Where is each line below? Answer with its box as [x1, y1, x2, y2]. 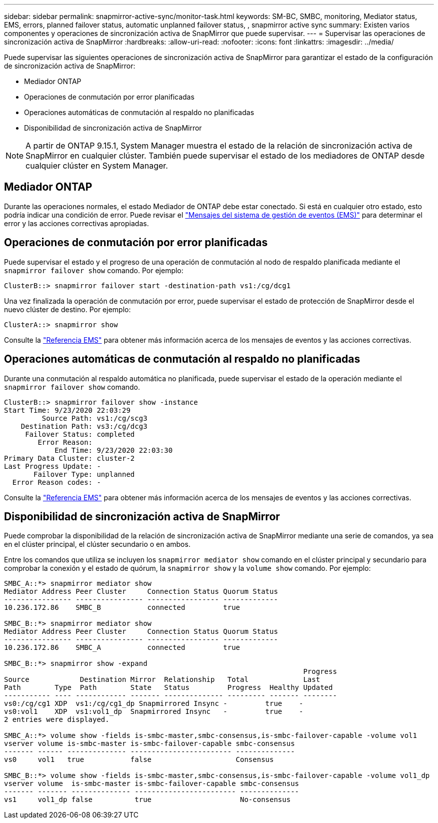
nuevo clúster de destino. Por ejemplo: [4, 305, 131, 314]
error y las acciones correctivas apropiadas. [4, 219, 149, 228]
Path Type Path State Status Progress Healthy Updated [4, 683, 333, 692]
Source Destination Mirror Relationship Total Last [4, 675, 320, 684]
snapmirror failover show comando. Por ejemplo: [4, 266, 183, 275]
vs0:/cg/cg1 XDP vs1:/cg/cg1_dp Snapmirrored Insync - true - [4, 699, 303, 708]
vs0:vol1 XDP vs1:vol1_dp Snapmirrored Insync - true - [4, 707, 303, 716]
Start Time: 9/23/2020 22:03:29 [4, 406, 130, 414]
